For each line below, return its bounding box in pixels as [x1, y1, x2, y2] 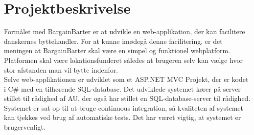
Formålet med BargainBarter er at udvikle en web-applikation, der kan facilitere [4, 26, 245, 37]
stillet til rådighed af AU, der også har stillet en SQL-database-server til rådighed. [4, 93, 251, 103]
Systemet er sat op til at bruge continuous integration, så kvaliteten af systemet [4, 102, 243, 113]
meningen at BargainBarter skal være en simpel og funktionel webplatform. [4, 45, 230, 56]
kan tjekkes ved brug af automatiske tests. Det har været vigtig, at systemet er [4, 112, 241, 122]
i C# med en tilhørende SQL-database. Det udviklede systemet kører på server [4, 83, 241, 94]
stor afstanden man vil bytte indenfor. [4, 64, 118, 75]
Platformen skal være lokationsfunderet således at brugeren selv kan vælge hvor [4, 55, 243, 65]
